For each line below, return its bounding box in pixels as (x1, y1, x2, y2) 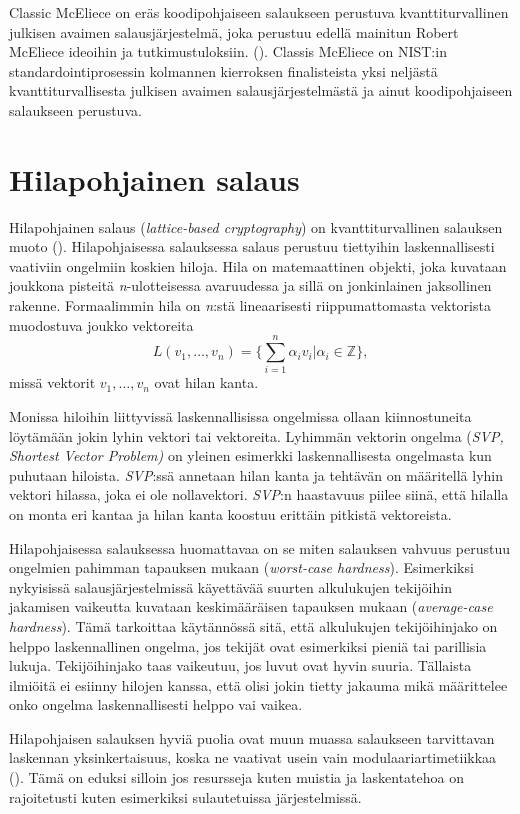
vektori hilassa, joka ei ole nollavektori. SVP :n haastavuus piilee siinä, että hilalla (9, 484, 509, 505)
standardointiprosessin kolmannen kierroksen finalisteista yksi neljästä (9, 60, 438, 81)
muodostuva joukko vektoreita (9, 314, 194, 335)
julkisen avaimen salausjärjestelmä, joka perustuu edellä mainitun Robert (9, 21, 459, 42)
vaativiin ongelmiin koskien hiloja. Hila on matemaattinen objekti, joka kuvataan (9, 255, 507, 276)
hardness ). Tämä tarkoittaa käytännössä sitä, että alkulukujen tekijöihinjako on (9, 615, 498, 636)
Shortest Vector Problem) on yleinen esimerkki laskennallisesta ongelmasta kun (9, 445, 492, 466)
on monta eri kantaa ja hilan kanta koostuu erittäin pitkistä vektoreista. (9, 503, 452, 524)
